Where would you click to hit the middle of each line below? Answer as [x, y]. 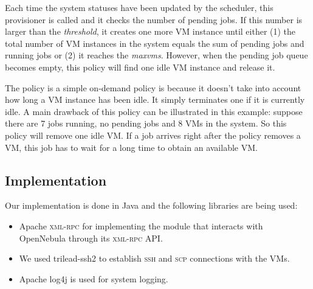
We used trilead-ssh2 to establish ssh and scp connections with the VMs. [154, 258]
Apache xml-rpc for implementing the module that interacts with [141, 225]
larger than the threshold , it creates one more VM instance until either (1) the [150, 31]
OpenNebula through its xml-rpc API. [91, 238]
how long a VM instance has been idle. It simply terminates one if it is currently [155, 99]
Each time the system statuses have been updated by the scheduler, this [139, 7]
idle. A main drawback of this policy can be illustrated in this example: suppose [154, 111]
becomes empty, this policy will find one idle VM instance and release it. [140, 67]
